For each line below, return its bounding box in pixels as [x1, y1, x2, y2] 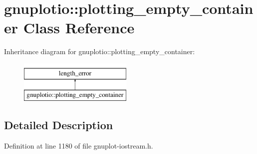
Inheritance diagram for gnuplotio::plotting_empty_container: [4, 46, 195, 57]
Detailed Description [4, 117, 113, 133]
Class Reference [23, 17, 135, 38]
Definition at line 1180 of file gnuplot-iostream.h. [4, 141, 153, 151]
